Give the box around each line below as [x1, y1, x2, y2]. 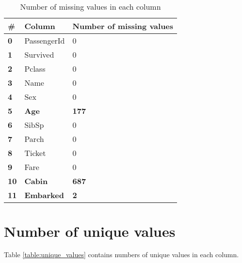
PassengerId [24, 35, 65, 46]
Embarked [24, 189, 64, 201]
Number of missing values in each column [20, 1, 161, 12]
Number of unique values [4, 221, 176, 241]
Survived [24, 49, 54, 60]
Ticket [24, 147, 46, 158]
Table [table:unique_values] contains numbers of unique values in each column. [4, 249, 239, 260]
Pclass [24, 63, 46, 74]
